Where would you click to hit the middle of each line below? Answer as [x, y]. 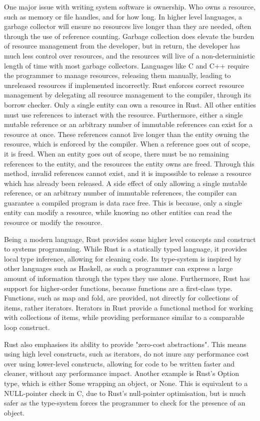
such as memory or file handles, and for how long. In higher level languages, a [123, 16]
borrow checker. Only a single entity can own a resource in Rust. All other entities [130, 104]
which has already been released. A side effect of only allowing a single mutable [126, 183]
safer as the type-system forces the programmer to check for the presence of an [125, 403]
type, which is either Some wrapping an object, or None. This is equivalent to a [126, 383]
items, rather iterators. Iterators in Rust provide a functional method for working [129, 307]
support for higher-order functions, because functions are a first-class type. [118, 288]
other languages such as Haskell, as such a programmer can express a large [118, 268]
